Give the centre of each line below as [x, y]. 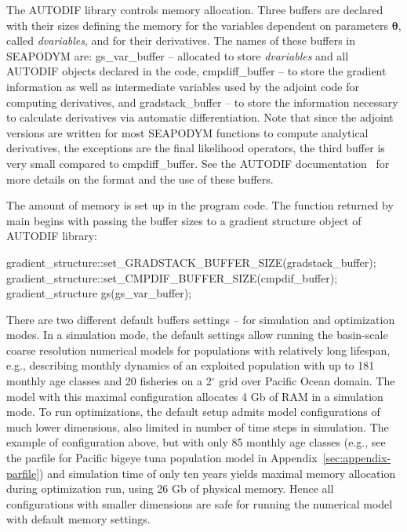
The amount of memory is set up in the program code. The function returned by [200, 205]
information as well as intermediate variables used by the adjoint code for [183, 86]
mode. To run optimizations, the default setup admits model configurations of [193, 412]
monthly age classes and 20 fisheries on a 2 [109, 381]
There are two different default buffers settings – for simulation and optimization [201, 319]
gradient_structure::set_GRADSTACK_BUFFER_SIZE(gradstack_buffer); [191, 262]
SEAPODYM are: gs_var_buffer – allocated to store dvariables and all [178, 55]
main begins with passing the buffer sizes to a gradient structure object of [184, 220]
